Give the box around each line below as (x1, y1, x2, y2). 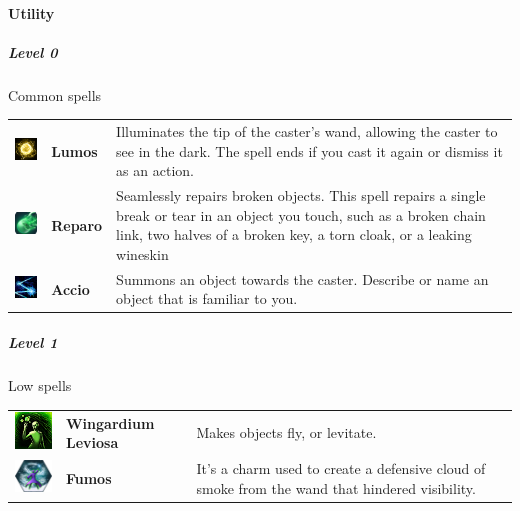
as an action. (116, 160, 194, 181)
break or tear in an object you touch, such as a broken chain (116, 204, 486, 225)
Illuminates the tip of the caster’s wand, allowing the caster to (116, 121, 498, 142)
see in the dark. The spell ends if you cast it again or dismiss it (116, 140, 503, 161)
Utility (8, 2, 55, 23)
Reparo (51, 214, 103, 235)
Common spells (8, 84, 102, 105)
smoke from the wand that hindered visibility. (196, 477, 476, 498)
